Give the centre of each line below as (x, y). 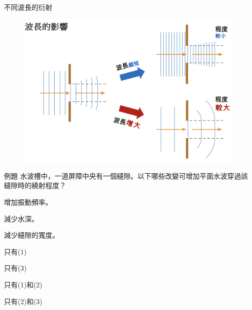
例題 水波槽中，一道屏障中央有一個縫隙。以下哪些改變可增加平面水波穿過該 (126, 175)
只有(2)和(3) (23, 301)
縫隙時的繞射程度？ (35, 185)
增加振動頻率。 (28, 202)
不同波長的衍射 (28, 7)
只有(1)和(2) (23, 285)
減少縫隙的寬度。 (32, 235)
